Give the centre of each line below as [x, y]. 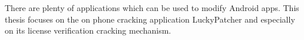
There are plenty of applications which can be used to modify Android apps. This [152, 8]
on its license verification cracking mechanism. [88, 30]
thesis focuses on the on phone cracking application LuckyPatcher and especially [150, 19]
